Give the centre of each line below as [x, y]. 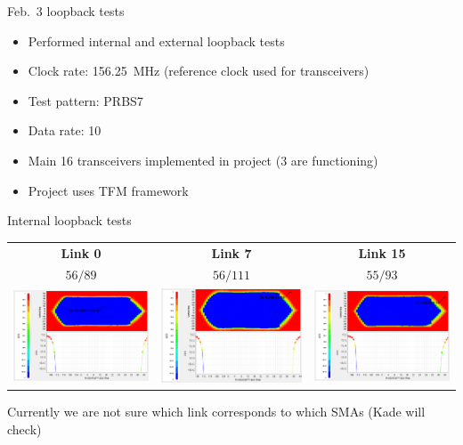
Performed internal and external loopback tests [156, 40]
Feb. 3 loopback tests [66, 11]
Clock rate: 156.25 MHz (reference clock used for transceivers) [199, 71]
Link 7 [231, 252]
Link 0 [81, 252]
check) [24, 429]
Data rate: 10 [65, 130]
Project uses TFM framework [108, 190]
